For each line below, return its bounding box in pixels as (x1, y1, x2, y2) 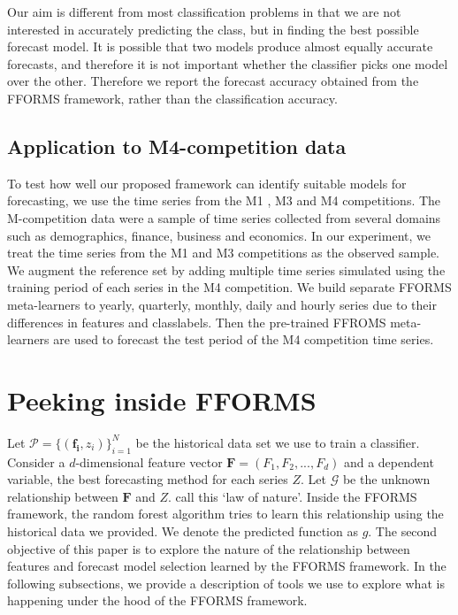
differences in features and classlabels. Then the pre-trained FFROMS (7, 312, 386, 331)
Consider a (7, 452, 65, 471)
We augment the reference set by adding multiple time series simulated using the (7, 260, 446, 279)
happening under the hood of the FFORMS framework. (7, 591, 308, 610)
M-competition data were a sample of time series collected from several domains (7, 208, 441, 227)
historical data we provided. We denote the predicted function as (7, 522, 358, 540)
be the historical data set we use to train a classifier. (135, 433, 420, 451)
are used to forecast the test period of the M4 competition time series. (53, 330, 434, 349)
